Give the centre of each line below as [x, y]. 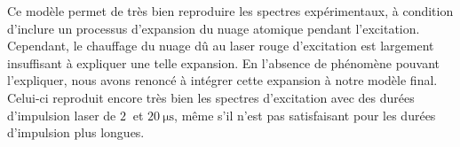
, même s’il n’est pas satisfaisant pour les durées [305, 115]
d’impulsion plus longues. [76, 132]
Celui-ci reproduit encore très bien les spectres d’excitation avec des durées [211, 97]
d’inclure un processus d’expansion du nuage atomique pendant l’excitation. [214, 28]
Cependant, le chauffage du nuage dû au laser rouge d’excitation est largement [221, 46]
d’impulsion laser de [62, 115]
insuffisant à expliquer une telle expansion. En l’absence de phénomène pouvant [224, 62]
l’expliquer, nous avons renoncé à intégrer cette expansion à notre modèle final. [222, 80]
